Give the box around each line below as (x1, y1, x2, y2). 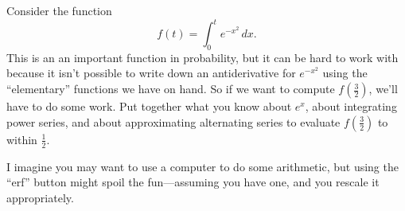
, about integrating (305, 98, 397, 115)
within (6, 131, 37, 147)
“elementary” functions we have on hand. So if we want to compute (6, 80, 335, 97)
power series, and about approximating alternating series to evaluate (6, 113, 341, 130)
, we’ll (368, 80, 398, 97)
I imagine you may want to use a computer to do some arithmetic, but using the (6, 158, 399, 174)
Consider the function (6, 2, 112, 18)
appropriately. (6, 189, 74, 205)
